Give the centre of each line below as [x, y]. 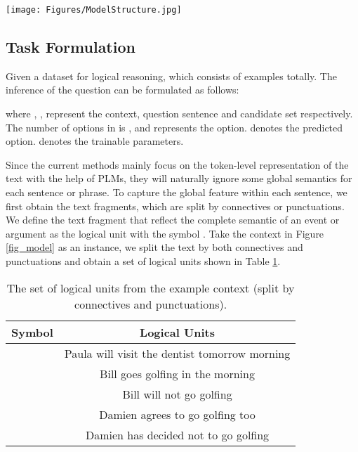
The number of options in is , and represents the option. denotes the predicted [174, 127]
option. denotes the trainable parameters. [95, 141]
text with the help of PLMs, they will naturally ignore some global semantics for [179, 178]
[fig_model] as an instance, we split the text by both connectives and [154, 247]
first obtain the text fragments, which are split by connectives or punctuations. [175, 206]
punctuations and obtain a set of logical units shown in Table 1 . [143, 260]
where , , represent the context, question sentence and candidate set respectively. [179, 114]
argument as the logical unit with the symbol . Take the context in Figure [165, 233]
